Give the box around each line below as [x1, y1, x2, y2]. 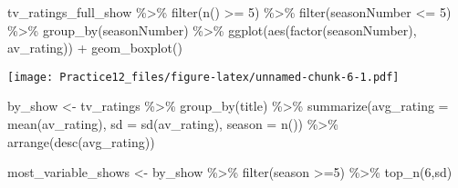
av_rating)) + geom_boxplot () [7, 38, 182, 57]
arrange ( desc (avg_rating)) [7, 132, 155, 151]
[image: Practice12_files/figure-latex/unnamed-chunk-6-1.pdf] [7, 70, 400, 84]
